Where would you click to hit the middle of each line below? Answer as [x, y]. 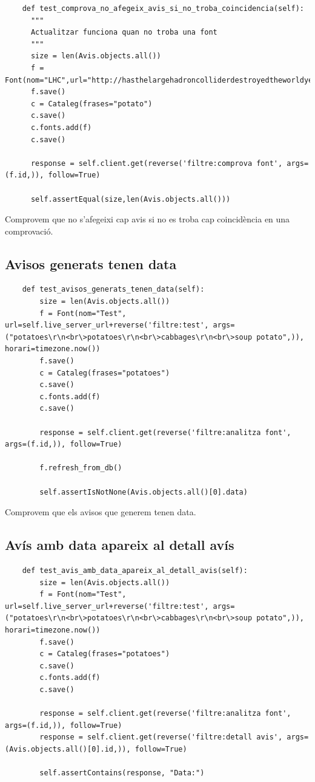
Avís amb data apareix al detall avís [120, 545]
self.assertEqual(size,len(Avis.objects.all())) [131, 199]
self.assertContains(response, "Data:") [122, 773]
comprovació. [29, 231]
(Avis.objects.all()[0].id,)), [68, 749]
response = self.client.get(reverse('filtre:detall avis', [161, 737]
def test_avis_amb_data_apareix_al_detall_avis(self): [135, 570]
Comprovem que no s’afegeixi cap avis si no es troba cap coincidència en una [148, 219]
